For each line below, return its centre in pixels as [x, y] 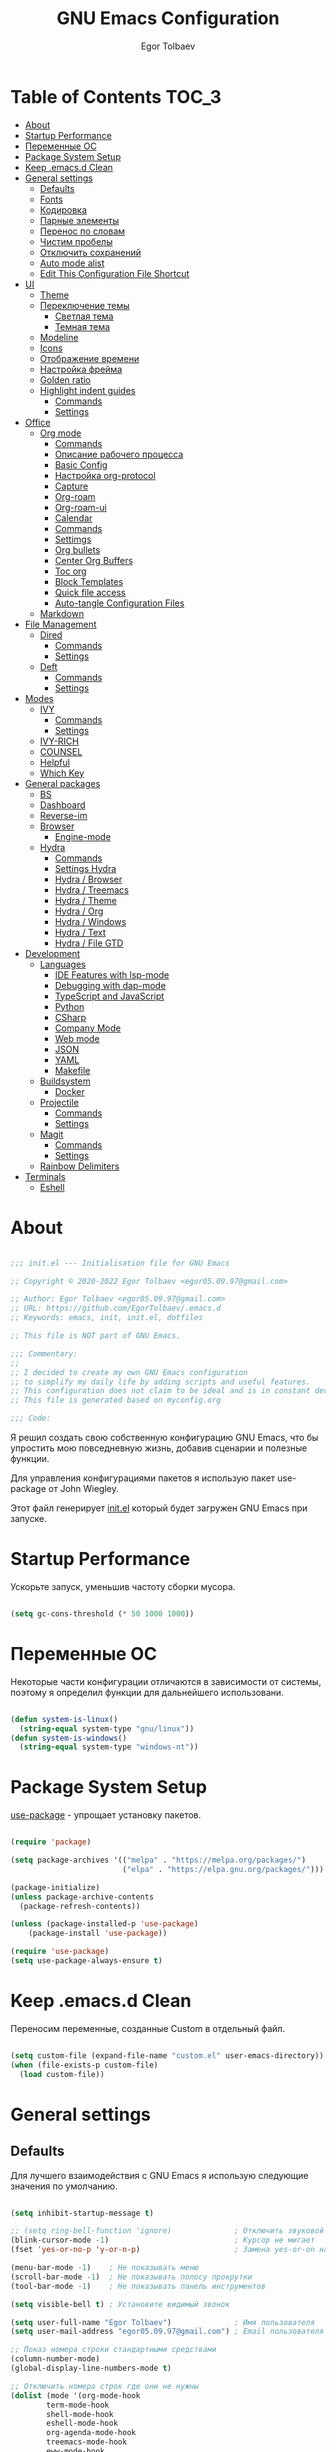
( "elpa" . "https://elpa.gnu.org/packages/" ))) [223, 1869]
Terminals [45, 1176]
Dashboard [62, 804]
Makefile [72, 1070]
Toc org [70, 571]
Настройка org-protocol [105, 475]
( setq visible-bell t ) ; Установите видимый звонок [120, 2304]
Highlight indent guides [87, 390]
